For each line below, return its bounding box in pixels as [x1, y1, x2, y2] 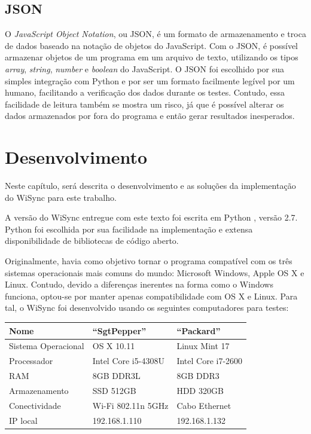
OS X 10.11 [92, 340, 135, 352]
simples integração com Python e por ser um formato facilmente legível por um [5, 74, 295, 87]
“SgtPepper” [92, 324, 147, 337]
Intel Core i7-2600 [176, 354, 243, 367]
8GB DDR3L [92, 369, 141, 382]
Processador [9, 354, 53, 367]
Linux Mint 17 [176, 340, 230, 352]
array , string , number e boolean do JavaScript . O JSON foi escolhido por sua [5, 62, 285, 75]
